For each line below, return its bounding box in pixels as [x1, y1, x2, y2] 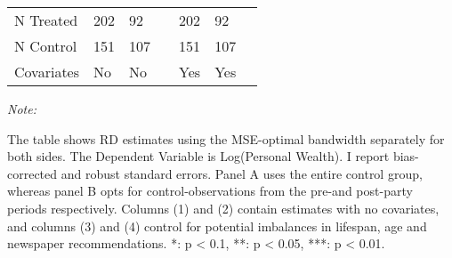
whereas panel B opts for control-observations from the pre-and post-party [7, 181, 413, 200]
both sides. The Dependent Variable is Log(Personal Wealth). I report [7, 147, 390, 165]
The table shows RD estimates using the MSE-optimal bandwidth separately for [7, 129, 445, 148]
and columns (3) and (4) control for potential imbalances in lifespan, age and [7, 216, 427, 235]
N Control [14, 36, 77, 56]
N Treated [14, 10, 78, 30]
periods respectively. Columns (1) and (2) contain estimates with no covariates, [7, 198, 440, 217]
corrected [7, 164, 58, 182]
